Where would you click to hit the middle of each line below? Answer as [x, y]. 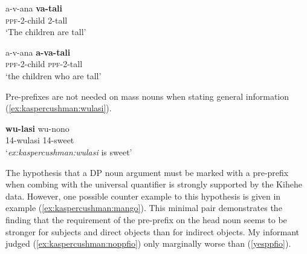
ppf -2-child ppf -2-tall [44, 64]
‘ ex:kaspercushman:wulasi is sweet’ [69, 151]
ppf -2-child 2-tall [37, 20]
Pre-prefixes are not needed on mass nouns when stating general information [147, 96]
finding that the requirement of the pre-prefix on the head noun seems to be [146, 219]
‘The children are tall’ [46, 32]
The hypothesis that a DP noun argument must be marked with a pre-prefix [147, 172]
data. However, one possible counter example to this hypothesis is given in [143, 196]
